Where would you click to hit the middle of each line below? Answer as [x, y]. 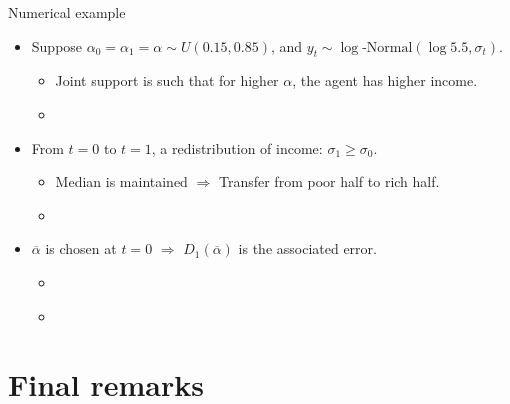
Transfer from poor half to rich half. [329, 181]
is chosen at [81, 248]
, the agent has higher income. [385, 80]
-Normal [387, 47]
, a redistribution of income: [237, 147]
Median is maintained [121, 181]
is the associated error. [307, 248]
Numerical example [67, 12]
